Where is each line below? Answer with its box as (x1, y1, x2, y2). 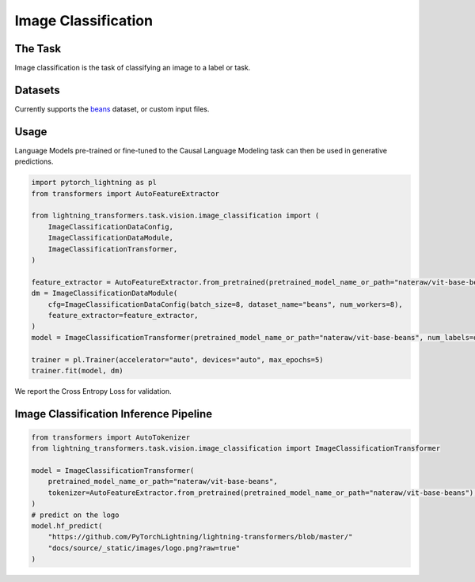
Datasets (14, 83, 60, 96)
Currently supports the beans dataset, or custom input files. (14, 104, 210, 114)
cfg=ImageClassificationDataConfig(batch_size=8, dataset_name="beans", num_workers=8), (47, 300, 403, 308)
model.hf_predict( (31, 522, 103, 530)
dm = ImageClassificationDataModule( (31, 289, 178, 298)
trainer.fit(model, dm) (31, 366, 124, 375)
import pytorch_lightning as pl (31, 178, 158, 187)
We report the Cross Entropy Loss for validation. (14, 386, 172, 395)
